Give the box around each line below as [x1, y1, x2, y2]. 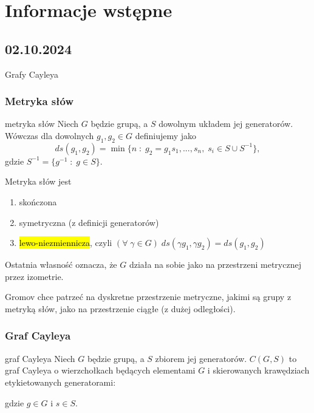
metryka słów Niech [5, 117, 79, 130]
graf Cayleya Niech [5, 352, 75, 364]
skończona [19, 195, 57, 208]
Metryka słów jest [5, 175, 72, 188]
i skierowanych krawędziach [207, 364, 310, 377]
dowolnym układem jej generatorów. [159, 117, 293, 130]
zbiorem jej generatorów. [155, 352, 247, 364]
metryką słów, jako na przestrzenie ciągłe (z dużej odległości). [5, 302, 236, 315]
